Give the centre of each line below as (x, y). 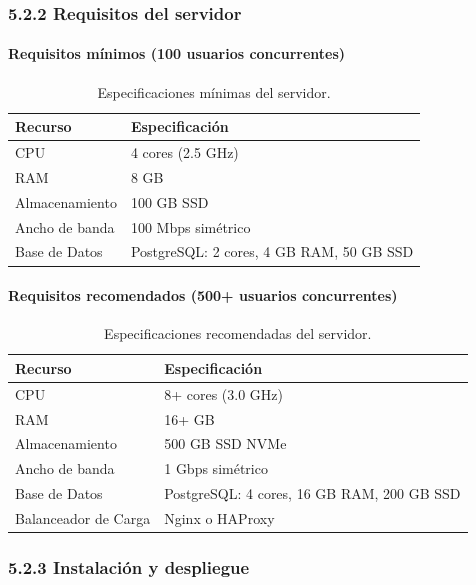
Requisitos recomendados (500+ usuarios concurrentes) (203, 295)
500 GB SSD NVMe (225, 443)
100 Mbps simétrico (190, 226)
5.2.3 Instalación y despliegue (129, 567)
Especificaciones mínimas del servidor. (214, 91)
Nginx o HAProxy (219, 518)
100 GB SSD (169, 201)
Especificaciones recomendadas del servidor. (238, 333)
